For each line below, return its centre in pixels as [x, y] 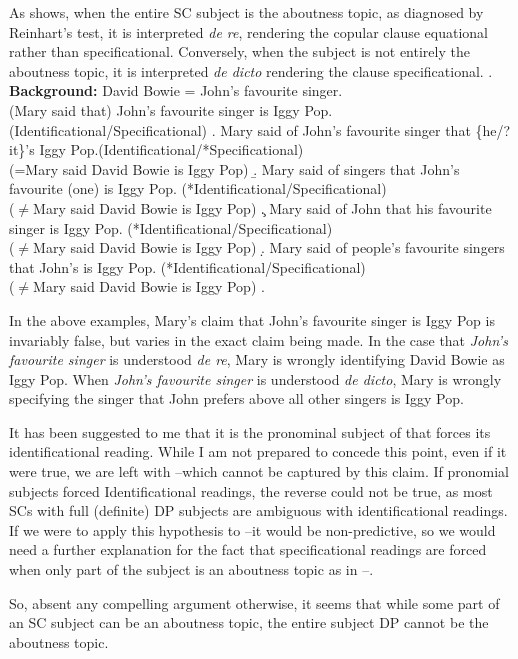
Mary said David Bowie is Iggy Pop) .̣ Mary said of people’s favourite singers [269, 247]
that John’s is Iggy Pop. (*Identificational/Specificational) [187, 266]
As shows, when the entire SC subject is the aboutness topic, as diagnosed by [246, 12]
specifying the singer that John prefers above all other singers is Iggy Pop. [236, 398]
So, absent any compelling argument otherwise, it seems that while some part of [254, 602]
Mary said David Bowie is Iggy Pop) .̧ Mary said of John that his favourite [262, 207]
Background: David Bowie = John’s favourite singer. [176, 90]
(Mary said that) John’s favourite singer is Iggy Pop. [171, 109]
